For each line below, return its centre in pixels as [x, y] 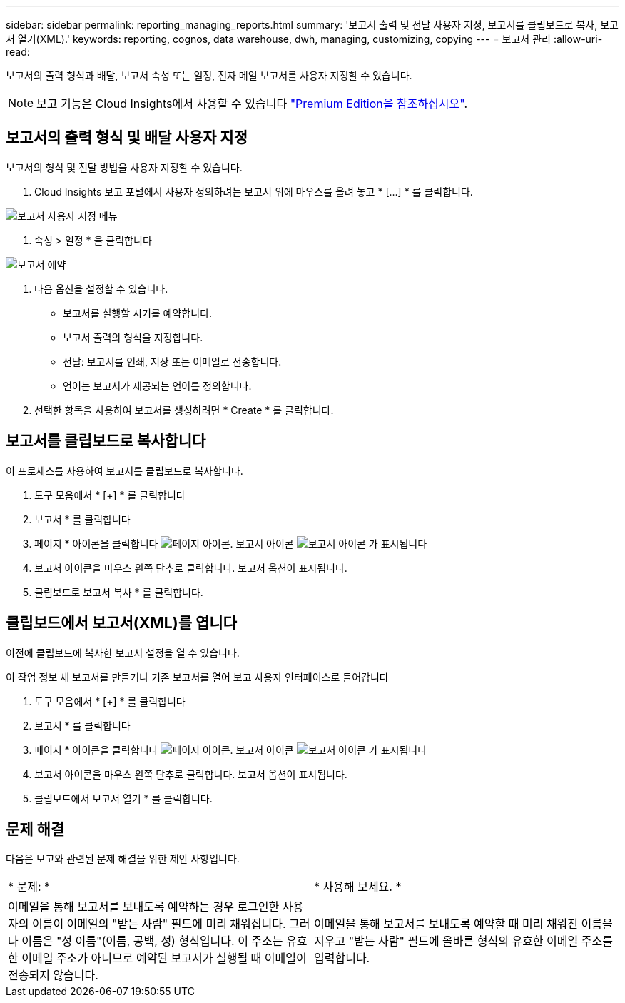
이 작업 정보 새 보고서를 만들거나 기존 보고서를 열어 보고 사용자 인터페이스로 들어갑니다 [197, 677]
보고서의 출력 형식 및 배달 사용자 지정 [127, 138]
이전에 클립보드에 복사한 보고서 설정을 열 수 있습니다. [123, 652]
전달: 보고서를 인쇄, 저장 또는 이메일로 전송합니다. [172, 361]
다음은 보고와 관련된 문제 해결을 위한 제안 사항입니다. [123, 859]
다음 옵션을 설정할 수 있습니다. [101, 288]
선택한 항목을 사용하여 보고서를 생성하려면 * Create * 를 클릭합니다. [184, 410]
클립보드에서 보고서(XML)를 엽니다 [121, 623]
